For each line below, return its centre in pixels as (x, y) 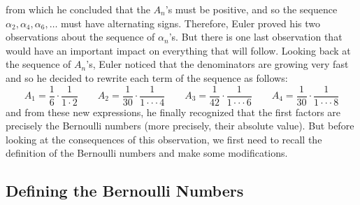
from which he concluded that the (78, 9)
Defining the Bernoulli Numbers (125, 191)
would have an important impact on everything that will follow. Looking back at (178, 50)
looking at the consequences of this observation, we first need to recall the (164, 139)
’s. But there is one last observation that (255, 37)
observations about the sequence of (80, 37)
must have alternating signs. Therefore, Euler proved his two (190, 23)
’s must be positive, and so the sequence (251, 9)
